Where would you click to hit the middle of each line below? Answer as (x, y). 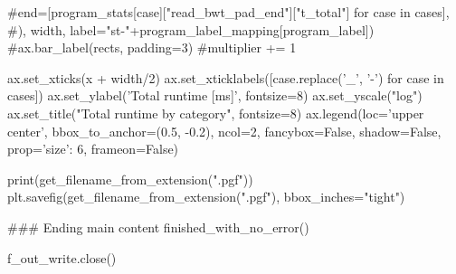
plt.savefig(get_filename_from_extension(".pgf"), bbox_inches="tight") (206, 197)
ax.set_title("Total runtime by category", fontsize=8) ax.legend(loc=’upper (216, 113)
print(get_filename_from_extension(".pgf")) (130, 179)
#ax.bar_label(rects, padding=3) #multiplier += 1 (152, 47)
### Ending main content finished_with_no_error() (158, 227)
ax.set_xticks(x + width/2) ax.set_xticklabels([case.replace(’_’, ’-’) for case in (226, 77)
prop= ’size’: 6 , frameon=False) (93, 149)
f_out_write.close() (62, 257)
